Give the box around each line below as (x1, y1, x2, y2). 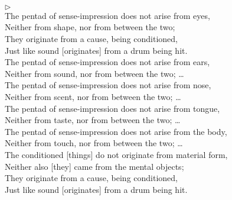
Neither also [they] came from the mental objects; (5, 160, 184, 172)
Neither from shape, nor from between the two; (5, 21, 175, 33)
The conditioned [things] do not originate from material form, (5, 148, 228, 160)
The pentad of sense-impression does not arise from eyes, (5, 9, 210, 21)
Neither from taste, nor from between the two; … (5, 114, 181, 126)
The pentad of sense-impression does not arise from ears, (5, 56, 210, 68)
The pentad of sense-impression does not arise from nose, (5, 79, 211, 91)
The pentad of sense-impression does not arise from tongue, (5, 102, 220, 114)
